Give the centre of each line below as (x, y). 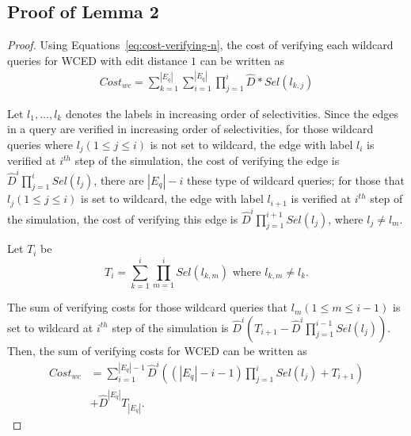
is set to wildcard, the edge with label (172, 199)
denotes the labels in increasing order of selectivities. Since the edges (232, 113)
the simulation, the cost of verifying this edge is (123, 218)
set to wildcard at (50, 327)
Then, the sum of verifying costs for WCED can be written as (157, 350)
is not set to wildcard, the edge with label (251, 144)
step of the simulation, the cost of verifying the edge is (207, 161)
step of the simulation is (170, 327)
